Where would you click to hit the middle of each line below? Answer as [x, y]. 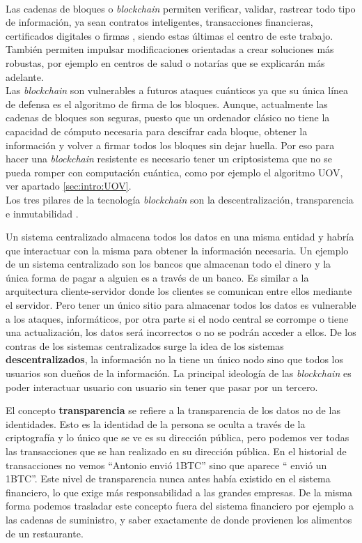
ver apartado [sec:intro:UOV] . [69, 186]
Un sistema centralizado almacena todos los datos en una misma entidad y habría [180, 237]
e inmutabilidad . [42, 213]
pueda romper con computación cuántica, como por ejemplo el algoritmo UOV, [174, 172]
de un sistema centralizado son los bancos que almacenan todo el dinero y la [168, 264]
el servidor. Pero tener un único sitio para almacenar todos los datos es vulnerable [181, 305]
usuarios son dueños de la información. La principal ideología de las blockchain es [179, 373]
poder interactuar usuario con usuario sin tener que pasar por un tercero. [162, 387]
